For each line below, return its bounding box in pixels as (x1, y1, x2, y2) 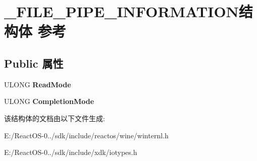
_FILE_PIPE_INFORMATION (4, 1, 239, 22)
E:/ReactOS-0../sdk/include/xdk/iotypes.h (4, 147, 137, 157)
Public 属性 (4, 55, 64, 71)
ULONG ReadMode (4, 79, 71, 89)
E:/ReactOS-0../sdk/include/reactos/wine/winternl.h (4, 130, 169, 140)
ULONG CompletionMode (4, 96, 94, 106)
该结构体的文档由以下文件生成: (4, 113, 105, 123)
